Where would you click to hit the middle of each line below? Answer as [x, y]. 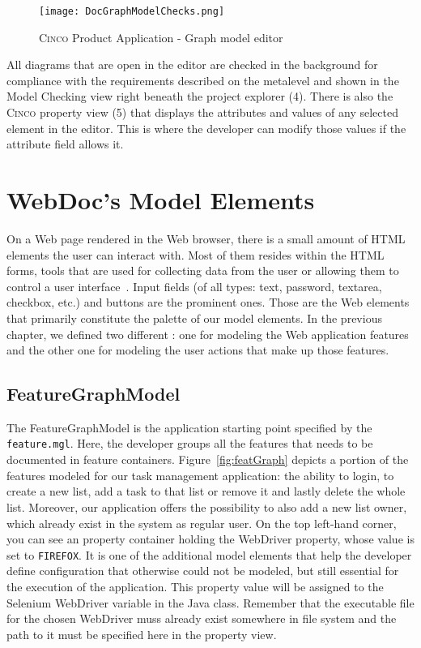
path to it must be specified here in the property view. [142, 634]
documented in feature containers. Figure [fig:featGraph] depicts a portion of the [208, 459]
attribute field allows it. [65, 144]
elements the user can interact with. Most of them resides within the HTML [196, 254]
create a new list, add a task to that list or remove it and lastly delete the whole [206, 491]
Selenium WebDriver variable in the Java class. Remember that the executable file [210, 602]
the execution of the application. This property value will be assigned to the [195, 586]
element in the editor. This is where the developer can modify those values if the [206, 128]
